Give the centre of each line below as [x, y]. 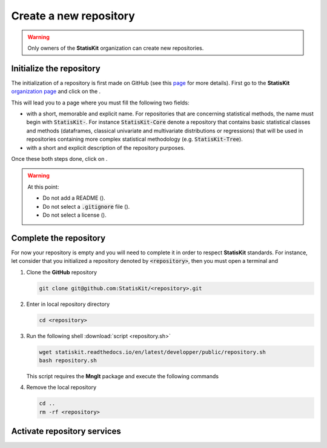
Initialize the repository [56, 68]
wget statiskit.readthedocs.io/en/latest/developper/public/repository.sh [153, 352]
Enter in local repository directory [68, 304]
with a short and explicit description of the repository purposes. [106, 148]
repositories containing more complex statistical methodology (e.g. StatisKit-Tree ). [135, 139]
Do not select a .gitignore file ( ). [86, 206]
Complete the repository [58, 238]
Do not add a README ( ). [74, 198]
